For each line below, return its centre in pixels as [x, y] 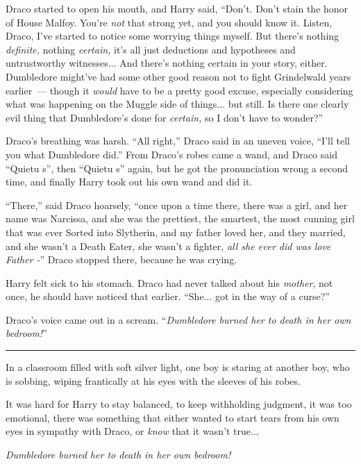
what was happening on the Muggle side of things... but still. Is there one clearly [177, 104]
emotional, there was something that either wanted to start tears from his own [173, 417]
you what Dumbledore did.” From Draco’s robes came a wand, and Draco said [171, 154]
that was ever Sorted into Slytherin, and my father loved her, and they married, [176, 232]
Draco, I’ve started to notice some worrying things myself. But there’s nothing [173, 36]
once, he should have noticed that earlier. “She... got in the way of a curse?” [168, 296]
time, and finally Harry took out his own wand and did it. [129, 182]
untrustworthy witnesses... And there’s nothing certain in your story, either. [167, 63]
